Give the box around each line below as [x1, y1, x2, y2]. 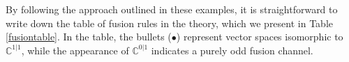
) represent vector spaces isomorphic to [176, 29, 343, 44]
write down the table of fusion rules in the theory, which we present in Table [6, 15, 333, 30]
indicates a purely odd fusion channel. [151, 42, 313, 57]
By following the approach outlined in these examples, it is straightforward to [6, 2, 338, 16]
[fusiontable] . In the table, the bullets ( [6, 29, 172, 44]
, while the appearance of [21, 42, 129, 57]
